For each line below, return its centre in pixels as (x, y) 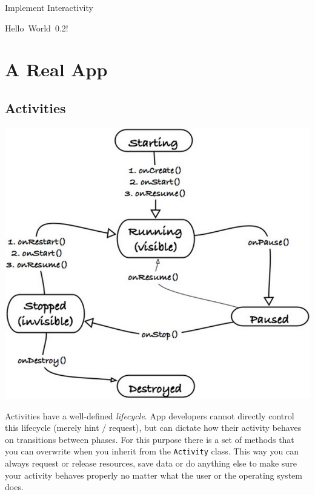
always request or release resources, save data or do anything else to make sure (151, 463)
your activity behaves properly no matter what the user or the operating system (154, 475)
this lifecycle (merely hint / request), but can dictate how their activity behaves (153, 428)
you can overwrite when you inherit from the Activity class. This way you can (152, 451)
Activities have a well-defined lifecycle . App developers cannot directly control (150, 415)
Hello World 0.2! (37, 28)
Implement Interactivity (49, 7)
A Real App (56, 69)
